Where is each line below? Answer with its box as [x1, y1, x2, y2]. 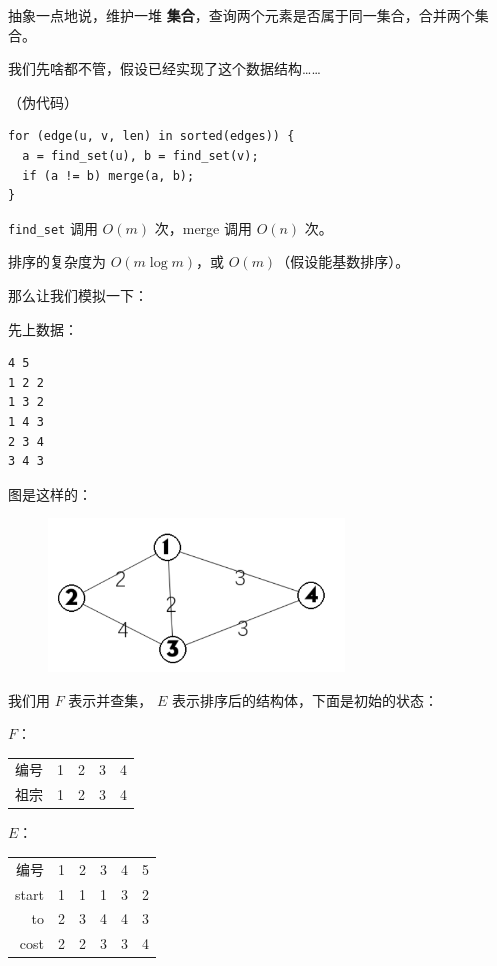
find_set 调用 [8, 217, 98, 238]
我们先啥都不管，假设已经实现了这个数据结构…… [8, 58, 321, 79]
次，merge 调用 [154, 217, 252, 238]
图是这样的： [8, 483, 92, 504]
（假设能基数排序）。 [276, 251, 410, 272]
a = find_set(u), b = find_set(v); [22, 148, 259, 163]
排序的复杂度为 [8, 251, 106, 272]
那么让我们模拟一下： [8, 285, 148, 305]
